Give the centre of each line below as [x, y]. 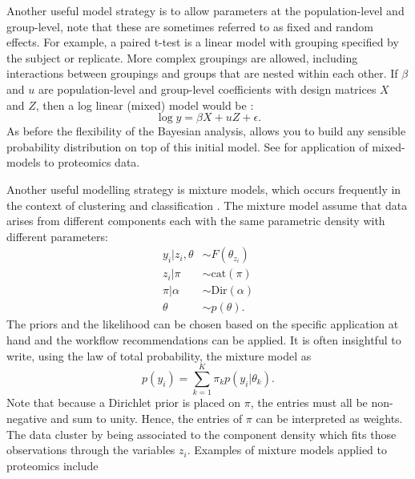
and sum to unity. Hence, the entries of [147, 418]
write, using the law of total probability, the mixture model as [159, 355]
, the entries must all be [309, 403]
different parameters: [57, 236]
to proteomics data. [92, 162]
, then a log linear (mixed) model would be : [145, 105]
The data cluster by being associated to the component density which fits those [201, 434]
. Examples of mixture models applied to [287, 450]
